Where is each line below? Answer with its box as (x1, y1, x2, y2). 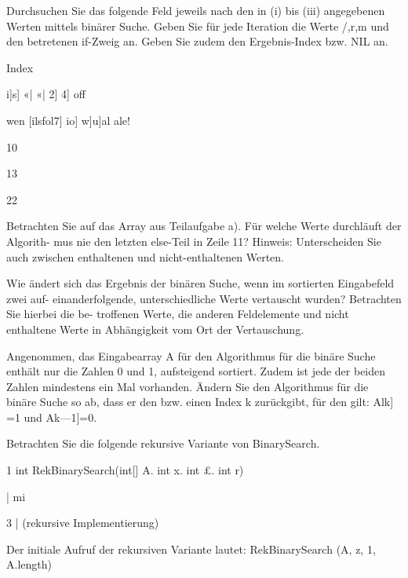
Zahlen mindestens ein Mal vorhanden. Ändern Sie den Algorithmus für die (6, 378, 369, 394)
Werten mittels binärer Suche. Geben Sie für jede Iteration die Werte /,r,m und (6, 17, 389, 34)
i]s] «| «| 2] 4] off (6, 86, 86, 102)
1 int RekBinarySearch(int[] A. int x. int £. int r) (6, 462, 244, 478)
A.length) (6, 556, 52, 573)
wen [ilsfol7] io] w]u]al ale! (6, 112, 130, 128)
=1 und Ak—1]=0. (6, 408, 97, 425)
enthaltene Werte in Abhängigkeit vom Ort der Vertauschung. (6, 320, 304, 337)
